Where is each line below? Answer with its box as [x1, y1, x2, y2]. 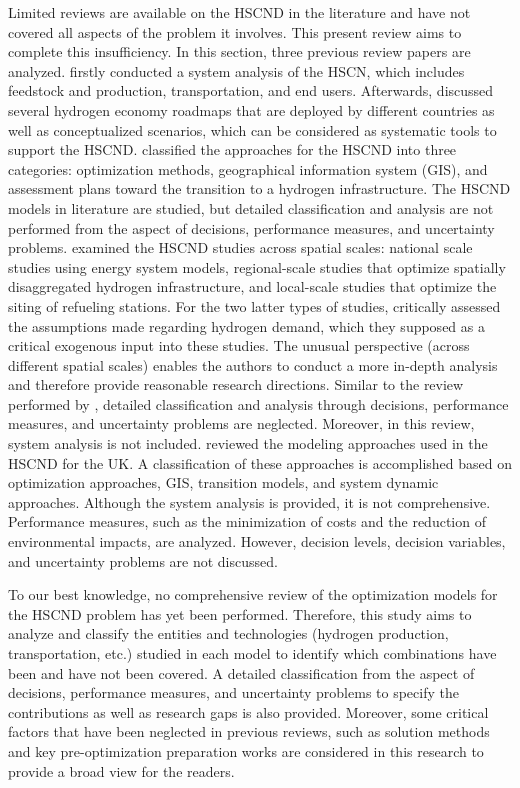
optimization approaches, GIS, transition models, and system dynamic [8, 472, 439, 493]
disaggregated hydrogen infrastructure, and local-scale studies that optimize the [8, 276, 497, 297]
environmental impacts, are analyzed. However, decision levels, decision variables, [8, 531, 506, 552]
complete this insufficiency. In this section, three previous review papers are [8, 41, 471, 62]
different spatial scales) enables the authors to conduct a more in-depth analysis [8, 354, 498, 375]
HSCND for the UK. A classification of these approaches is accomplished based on [8, 452, 512, 473]
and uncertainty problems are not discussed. [8, 550, 278, 571]
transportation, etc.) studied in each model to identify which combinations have [8, 643, 497, 663]
